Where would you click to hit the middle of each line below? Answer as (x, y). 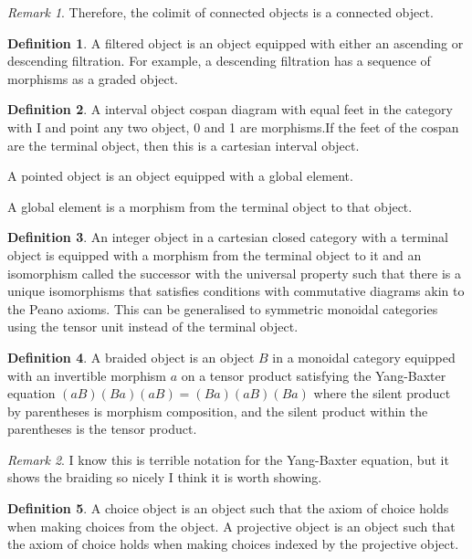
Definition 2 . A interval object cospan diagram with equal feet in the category (230, 109)
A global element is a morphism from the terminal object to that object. (210, 206)
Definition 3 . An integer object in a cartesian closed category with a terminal (228, 237)
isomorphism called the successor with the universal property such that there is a (235, 273)
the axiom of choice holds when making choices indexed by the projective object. (233, 544)
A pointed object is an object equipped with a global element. (180, 176)
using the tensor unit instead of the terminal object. (153, 327)
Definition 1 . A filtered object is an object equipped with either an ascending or (236, 42)
